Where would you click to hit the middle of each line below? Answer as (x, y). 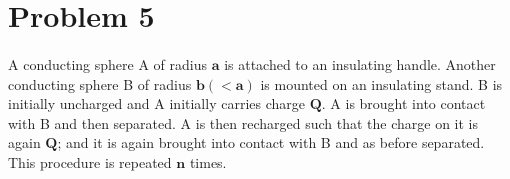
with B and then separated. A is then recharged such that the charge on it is (243, 122)
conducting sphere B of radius (100, 83)
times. (208, 161)
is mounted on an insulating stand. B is (381, 83)
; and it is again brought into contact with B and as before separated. (271, 142)
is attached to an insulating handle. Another (360, 63)
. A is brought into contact (403, 103)
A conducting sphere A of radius (107, 63)
